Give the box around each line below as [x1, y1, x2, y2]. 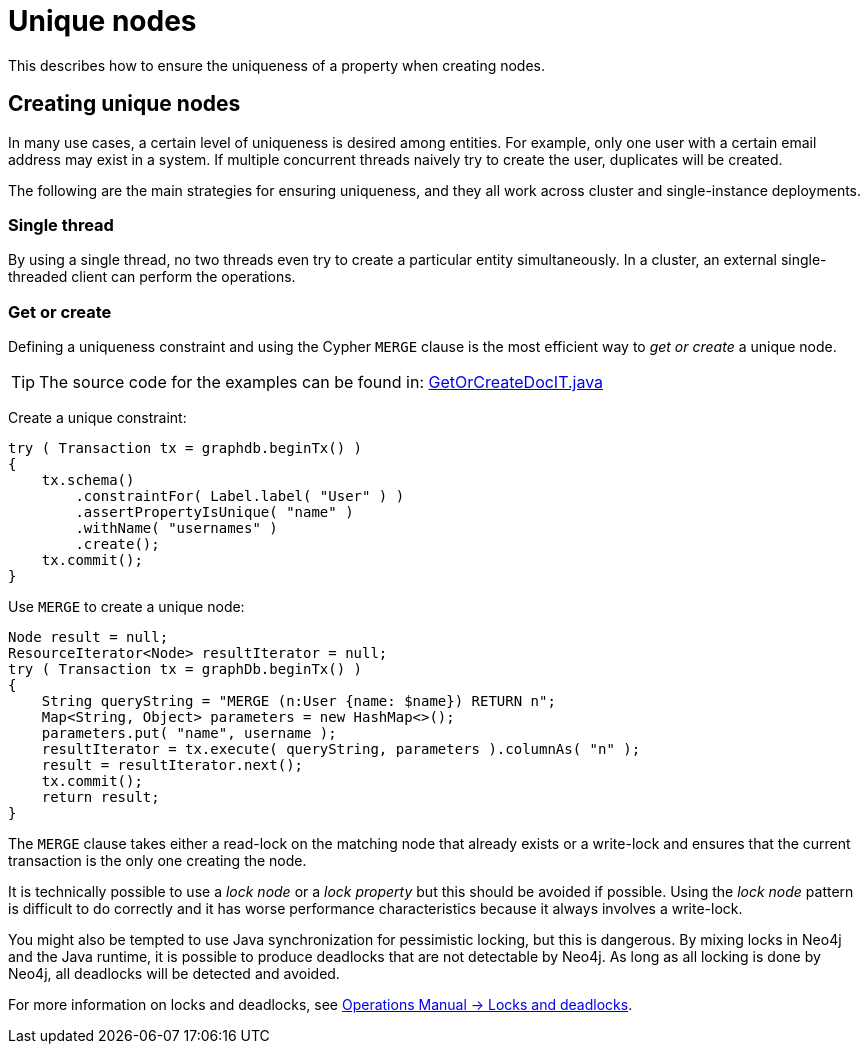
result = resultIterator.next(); [41, 757, 304, 774]
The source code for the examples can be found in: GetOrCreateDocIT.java [39, 372, 604, 393]
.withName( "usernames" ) [75, 520, 278, 537]
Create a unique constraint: [8, 409, 187, 427]
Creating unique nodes [8, 91, 241, 117]
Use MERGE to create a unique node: [8, 598, 245, 616]
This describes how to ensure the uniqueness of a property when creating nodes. [8, 56, 545, 74]
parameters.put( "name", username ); [41, 725, 337, 742]
